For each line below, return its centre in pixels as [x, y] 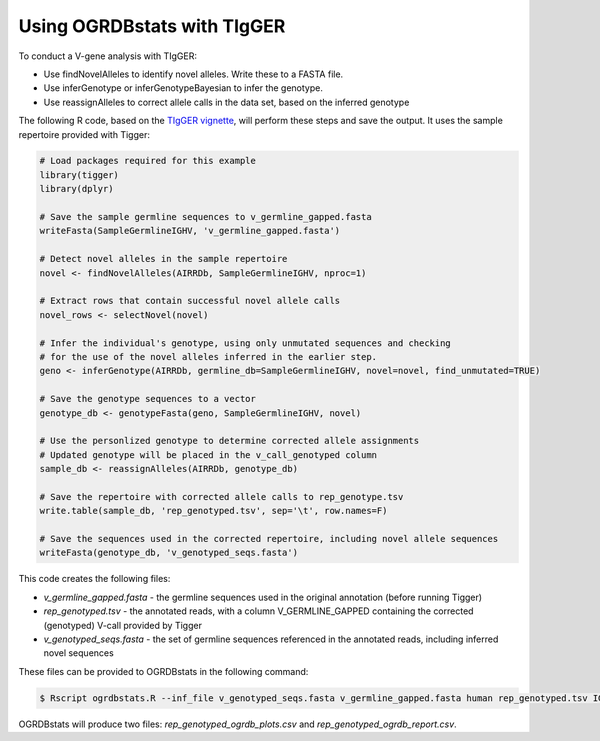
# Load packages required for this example [148, 161]
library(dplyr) [76, 189]
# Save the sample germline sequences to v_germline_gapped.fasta [205, 217]
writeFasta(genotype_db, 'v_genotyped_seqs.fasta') [169, 553]
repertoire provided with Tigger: [84, 134]
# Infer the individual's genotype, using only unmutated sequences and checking [245, 343]
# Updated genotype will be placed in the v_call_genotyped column [208, 454]
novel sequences [78, 653]
